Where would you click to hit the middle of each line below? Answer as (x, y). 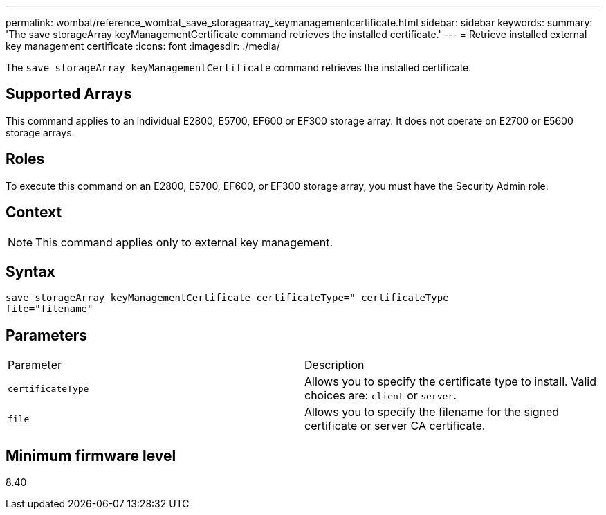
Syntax (30, 271)
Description (334, 365)
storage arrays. (40, 132)
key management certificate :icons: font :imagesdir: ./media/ (143, 46)
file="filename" (49, 309)
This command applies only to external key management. (184, 242)
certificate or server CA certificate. (395, 426)
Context (34, 213)
